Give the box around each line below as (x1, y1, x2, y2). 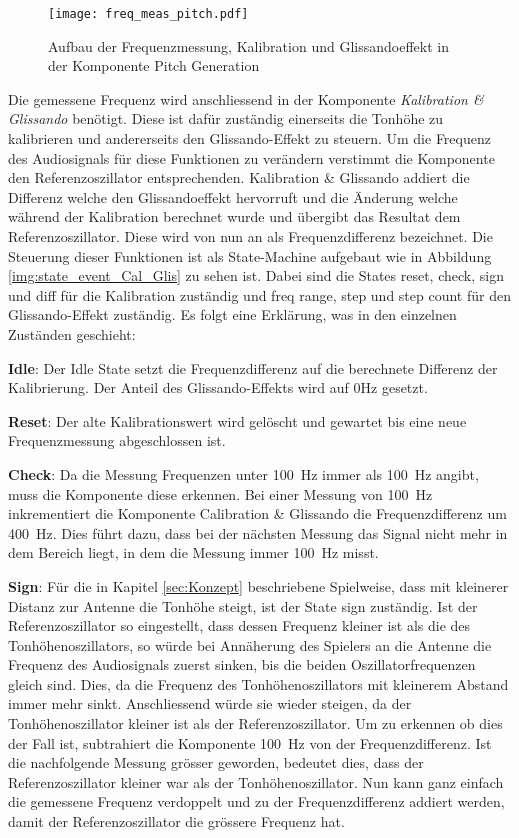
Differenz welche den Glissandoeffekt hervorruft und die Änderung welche (8, 186, 458, 207)
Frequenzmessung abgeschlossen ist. (8, 430, 226, 451)
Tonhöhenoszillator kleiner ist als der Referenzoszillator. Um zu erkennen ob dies (8, 713, 503, 734)
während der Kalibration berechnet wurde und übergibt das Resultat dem (8, 206, 461, 227)
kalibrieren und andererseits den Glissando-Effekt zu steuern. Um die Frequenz (8, 128, 491, 149)
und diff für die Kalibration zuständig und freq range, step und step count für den (8, 284, 511, 305)
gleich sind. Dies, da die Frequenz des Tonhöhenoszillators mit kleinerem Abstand (8, 673, 509, 694)
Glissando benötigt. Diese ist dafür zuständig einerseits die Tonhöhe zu (8, 108, 444, 129)
